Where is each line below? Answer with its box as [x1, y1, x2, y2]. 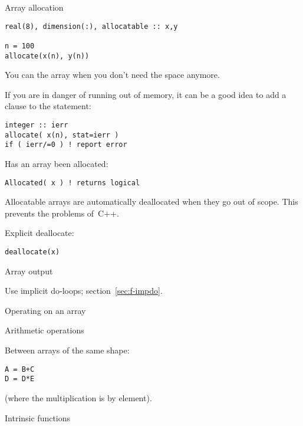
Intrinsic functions [5, 411, 71, 424]
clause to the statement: [5, 100, 91, 112]
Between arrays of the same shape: [5, 344, 130, 356]
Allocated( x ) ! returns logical [5, 178, 140, 187]
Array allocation [5, 1, 64, 13]
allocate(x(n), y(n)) [5, 51, 90, 60]
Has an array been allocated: [5, 157, 108, 169]
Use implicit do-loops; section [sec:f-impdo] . [5, 284, 163, 297]
